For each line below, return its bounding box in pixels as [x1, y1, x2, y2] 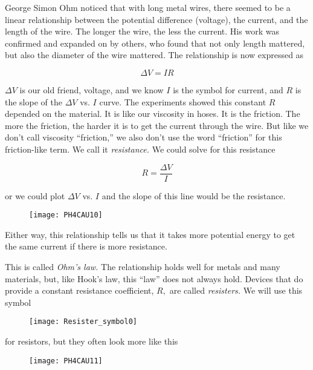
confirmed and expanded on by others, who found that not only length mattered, [5, 36, 305, 49]
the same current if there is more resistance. [5, 240, 167, 253]
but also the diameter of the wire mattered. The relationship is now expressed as [5, 48, 304, 61]
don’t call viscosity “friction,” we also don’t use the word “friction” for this [5, 131, 282, 144]
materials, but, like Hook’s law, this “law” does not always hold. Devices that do [5, 272, 303, 285]
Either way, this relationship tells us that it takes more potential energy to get [5, 228, 295, 240]
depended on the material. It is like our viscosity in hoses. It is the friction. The [5, 107, 300, 120]
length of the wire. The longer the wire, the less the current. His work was [5, 25, 279, 38]
